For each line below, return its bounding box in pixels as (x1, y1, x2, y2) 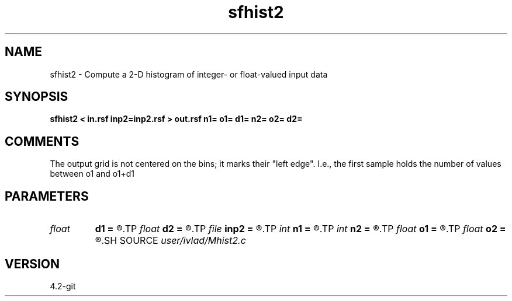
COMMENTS (5, 134, 79, 149)
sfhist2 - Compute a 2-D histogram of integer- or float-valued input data (50, 69, 328, 79)
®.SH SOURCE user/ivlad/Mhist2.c (95, 235, 246, 247)
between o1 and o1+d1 (50, 169, 134, 179)
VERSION (5, 256, 60, 271)
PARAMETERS (5, 188, 89, 204)
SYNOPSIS (5, 89, 68, 104)
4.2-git (50, 281, 76, 291)
